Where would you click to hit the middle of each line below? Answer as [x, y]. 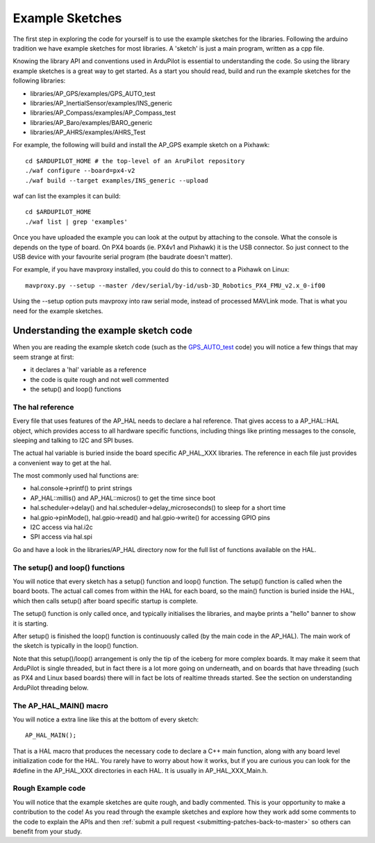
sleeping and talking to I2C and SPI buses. [73, 440]
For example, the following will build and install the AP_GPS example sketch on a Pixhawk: [141, 145]
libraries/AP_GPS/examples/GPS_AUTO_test [93, 93]
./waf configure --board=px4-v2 [80, 171]
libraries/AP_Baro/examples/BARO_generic [91, 122]
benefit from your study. [48, 831]
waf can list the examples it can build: [67, 196]
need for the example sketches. [58, 311]
